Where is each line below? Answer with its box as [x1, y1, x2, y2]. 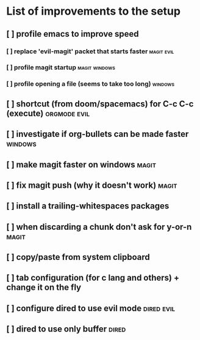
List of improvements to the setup [6, 4, 181, 18]
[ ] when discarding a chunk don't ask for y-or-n [6, 221, 192, 232]
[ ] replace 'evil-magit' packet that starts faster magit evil [6, 47, 174, 56]
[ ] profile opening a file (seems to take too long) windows [6, 79, 175, 88]
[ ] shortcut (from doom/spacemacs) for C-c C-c [6, 98, 194, 109]
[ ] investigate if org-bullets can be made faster [6, 129, 189, 139]
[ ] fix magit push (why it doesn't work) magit [6, 180, 177, 190]
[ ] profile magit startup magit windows [6, 63, 116, 72]
